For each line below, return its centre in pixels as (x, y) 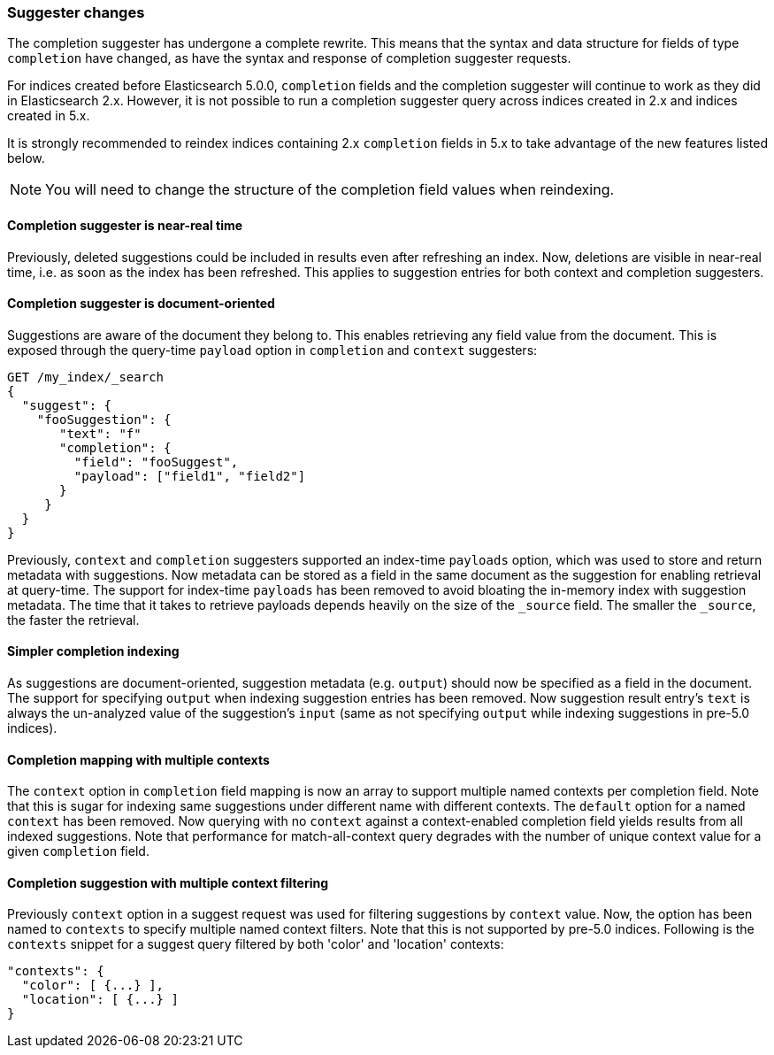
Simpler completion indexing (93, 651)
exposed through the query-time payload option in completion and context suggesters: (272, 350)
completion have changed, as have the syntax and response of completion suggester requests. (289, 58)
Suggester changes (76, 12)
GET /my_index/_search (86, 377)
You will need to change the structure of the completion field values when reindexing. (330, 190)
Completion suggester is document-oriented (141, 304)
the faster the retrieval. (73, 620)
